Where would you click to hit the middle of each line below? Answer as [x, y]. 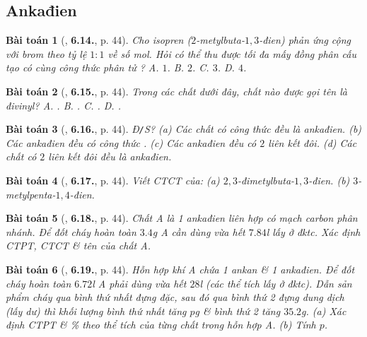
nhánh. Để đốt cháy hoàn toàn [71, 231]
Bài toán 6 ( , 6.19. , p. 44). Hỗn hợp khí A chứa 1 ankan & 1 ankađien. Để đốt [180, 269]
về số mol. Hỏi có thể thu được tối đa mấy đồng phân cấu [232, 53]
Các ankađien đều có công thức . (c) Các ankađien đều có [131, 142]
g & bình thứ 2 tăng [238, 311]
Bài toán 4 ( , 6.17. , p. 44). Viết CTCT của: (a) [113, 181]
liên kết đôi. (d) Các [313, 142]
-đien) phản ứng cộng [305, 40]
